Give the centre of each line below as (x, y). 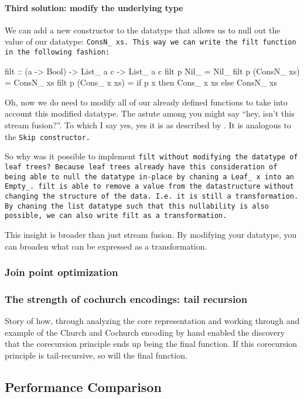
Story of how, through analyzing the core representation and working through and (152, 321)
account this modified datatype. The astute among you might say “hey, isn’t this (150, 113)
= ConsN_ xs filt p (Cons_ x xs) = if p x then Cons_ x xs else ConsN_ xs (141, 82)
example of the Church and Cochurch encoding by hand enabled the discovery (145, 332)
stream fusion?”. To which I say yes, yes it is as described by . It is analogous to (148, 125)
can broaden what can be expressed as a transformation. (106, 246)
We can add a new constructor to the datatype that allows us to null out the (143, 30)
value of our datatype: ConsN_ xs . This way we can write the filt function (151, 41)
